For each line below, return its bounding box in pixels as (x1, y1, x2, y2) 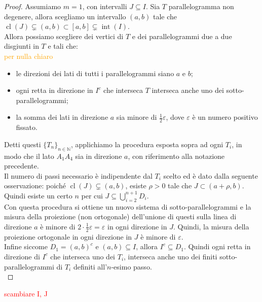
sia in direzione (75, 150, 122, 161)
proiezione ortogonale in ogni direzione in (4, 231, 132, 242)
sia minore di (116, 112, 157, 122)
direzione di (4, 251, 40, 261)
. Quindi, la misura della (173, 221, 249, 231)
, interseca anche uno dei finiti (124, 251, 217, 261)
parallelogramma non (168, 1, 234, 11)
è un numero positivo (192, 112, 258, 122)
